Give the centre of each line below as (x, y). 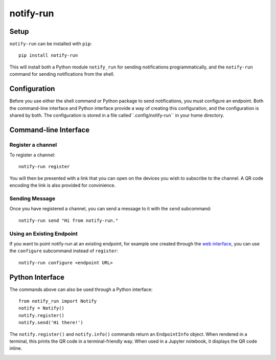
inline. (16, 348)
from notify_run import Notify (58, 301)
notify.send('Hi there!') (51, 323)
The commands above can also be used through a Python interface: (81, 289)
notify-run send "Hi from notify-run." (68, 220)
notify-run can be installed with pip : (51, 44)
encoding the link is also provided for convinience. (63, 185)
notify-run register (44, 167)
